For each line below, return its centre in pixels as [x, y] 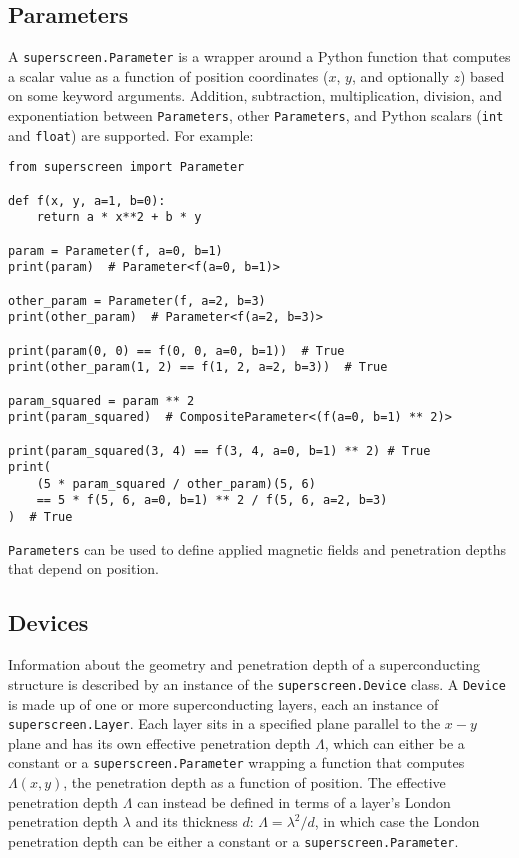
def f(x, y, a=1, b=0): [87, 200]
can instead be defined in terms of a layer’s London [294, 801]
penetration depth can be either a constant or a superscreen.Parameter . [233, 840]
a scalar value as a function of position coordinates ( [168, 75]
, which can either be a [394, 742]
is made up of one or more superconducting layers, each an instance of [223, 703]
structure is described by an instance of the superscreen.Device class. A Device [257, 683]
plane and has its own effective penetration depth [159, 742]
